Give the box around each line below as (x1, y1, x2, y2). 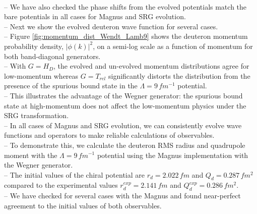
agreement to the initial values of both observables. (4, 200, 162, 210)
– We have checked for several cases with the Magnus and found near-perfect (4, 190, 241, 201)
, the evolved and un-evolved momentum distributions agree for (53, 61, 249, 71)
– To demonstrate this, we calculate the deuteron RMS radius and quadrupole (4, 139, 245, 150)
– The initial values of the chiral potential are (4, 169, 145, 180)
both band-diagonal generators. (4, 50, 101, 61)
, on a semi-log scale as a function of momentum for (93, 40, 253, 51)
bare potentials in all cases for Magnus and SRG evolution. (4, 11, 186, 22)
